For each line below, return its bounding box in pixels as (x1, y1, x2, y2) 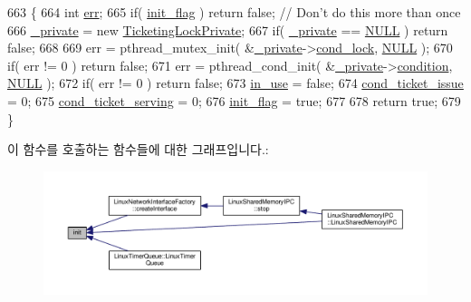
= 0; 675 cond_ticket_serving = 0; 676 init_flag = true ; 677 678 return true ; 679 (7, 91, 461, 110)
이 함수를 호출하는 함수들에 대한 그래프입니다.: (7, 140, 269, 159)
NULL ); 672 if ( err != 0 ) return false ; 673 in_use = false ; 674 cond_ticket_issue (7, 73, 464, 93)
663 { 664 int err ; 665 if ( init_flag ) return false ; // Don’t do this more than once (7, 3, 461, 21)
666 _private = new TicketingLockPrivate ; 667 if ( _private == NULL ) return (7, 20, 448, 39)
